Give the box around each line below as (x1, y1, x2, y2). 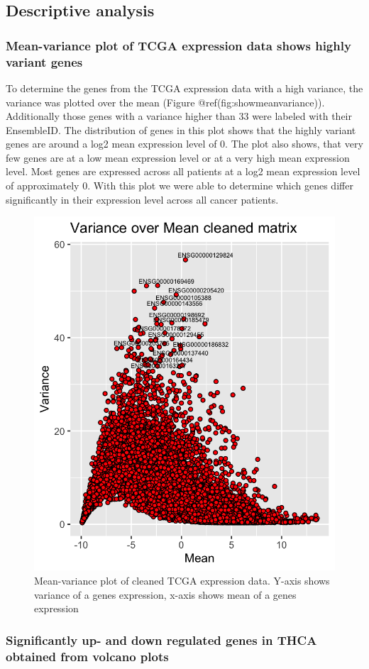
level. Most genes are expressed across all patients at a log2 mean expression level (6, 164, 360, 179)
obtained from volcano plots (6, 647, 169, 665)
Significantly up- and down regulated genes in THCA (6, 631, 317, 648)
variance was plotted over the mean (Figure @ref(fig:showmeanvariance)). (6, 94, 325, 109)
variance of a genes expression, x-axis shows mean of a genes (34, 587, 297, 602)
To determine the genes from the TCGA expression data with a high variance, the (6, 80, 363, 95)
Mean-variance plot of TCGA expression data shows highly (6, 36, 351, 54)
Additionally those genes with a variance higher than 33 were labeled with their (6, 109, 352, 123)
